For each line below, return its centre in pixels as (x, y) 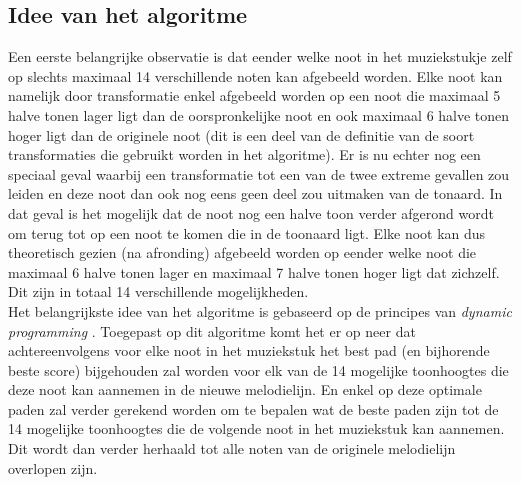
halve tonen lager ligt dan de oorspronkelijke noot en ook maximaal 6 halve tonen (259, 114)
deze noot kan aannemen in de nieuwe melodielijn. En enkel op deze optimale (245, 389)
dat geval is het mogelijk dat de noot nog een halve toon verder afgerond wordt (251, 212)
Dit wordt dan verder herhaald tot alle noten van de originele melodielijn (232, 448)
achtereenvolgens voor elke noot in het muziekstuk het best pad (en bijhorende (249, 350)
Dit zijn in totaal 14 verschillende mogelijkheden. (158, 291)
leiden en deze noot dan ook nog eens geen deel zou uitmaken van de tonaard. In (255, 193)
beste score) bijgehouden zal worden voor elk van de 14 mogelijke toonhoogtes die (258, 369)
